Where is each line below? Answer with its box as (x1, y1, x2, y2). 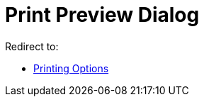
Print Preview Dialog (5, 3, 200, 27)
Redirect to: (5, 40, 59, 52)
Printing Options (33, 62, 109, 74)
